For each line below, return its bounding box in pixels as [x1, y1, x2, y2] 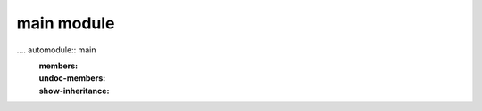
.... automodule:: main [16, 44, 96, 55]
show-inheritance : [38, 85, 110, 96]
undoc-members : [38, 73, 106, 83]
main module [16, 13, 115, 33]
